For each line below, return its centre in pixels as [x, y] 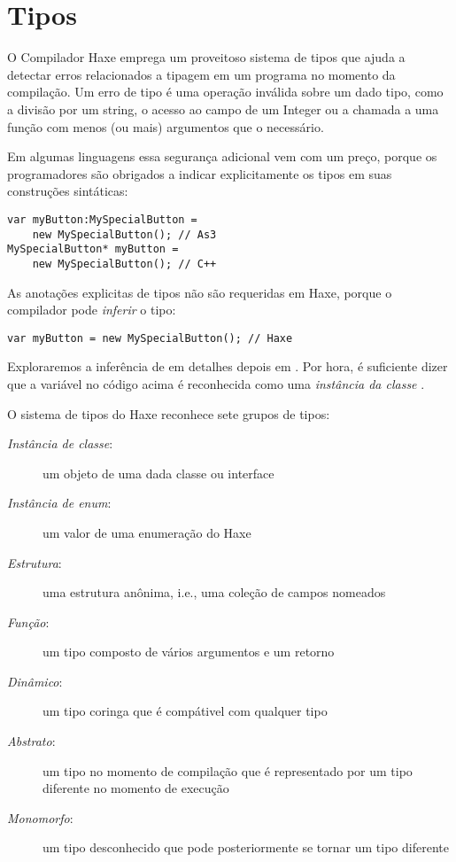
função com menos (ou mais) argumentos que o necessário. [166, 126]
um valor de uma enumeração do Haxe [147, 532]
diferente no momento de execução [136, 788]
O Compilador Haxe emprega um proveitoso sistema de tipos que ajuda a [206, 57]
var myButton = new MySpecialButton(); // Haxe [150, 338]
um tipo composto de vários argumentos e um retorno [189, 652]
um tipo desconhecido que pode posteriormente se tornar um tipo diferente [246, 847]
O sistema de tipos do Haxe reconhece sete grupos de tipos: [169, 413]
